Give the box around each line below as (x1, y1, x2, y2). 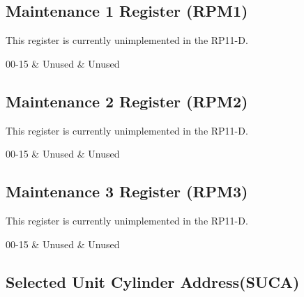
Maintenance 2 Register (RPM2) (6, 90, 248, 112)
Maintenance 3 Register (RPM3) (6, 181, 248, 202)
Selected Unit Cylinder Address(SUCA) (6, 271, 300, 292)
